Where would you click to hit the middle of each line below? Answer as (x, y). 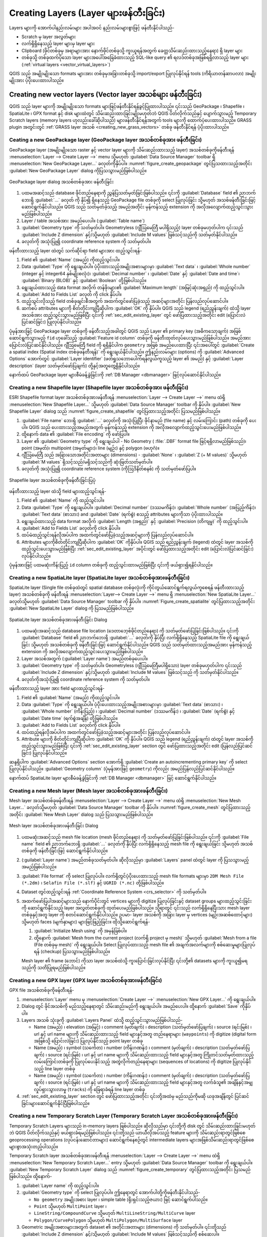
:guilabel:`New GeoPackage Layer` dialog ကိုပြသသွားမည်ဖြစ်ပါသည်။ (78, 170)
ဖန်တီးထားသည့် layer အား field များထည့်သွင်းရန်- (57, 688)
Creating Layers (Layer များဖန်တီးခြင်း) (87, 13)
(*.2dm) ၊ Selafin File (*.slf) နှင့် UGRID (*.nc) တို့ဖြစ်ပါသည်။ (93, 883)
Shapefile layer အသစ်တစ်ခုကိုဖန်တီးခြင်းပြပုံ (52, 480)
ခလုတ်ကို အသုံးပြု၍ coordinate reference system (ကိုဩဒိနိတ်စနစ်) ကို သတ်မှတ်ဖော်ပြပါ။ (109, 469)
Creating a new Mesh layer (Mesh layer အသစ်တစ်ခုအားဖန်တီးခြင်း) (89, 791)
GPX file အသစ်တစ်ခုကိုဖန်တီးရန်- (42, 990)
